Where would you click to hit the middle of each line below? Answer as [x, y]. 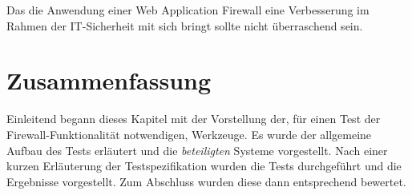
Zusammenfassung [109, 80]
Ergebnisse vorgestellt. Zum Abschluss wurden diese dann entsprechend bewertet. [206, 181]
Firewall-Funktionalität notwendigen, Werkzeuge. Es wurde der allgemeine [189, 134]
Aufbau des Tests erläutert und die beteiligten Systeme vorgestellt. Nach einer [197, 150]
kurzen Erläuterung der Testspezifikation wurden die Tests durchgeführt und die [204, 166]
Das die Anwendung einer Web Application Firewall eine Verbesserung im [188, 10]
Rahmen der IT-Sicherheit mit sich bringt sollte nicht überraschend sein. [185, 25]
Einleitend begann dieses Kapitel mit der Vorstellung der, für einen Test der [194, 119]
